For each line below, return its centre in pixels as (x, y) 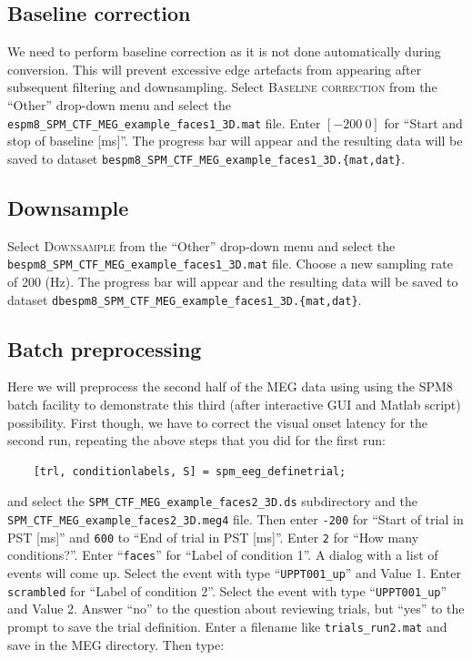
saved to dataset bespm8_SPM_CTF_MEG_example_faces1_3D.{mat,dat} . (206, 158)
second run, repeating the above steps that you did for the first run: (196, 440)
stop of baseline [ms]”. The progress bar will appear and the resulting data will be (235, 141)
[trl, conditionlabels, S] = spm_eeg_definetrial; (190, 471)
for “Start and (423, 122)
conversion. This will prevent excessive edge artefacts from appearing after (215, 69)
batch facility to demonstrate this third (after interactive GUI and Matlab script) (234, 404)
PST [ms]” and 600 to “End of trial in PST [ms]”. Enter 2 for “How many (213, 537)
